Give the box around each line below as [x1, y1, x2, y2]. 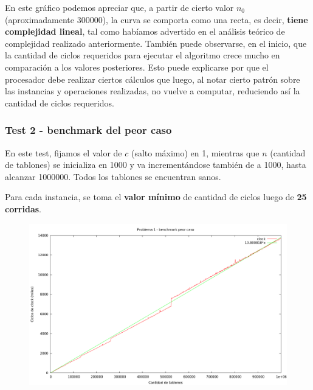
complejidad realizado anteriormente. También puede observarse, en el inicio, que [5, 37, 307, 49]
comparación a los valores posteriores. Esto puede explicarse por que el [5, 60, 269, 73]
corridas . [5, 202, 41, 215]
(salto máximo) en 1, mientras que [131, 146, 260, 159]
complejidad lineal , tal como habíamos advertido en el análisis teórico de [5, 25, 285, 38]
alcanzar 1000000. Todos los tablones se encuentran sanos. [5, 170, 221, 183]
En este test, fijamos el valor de [5, 146, 122, 159]
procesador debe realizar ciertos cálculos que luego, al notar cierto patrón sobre [5, 72, 300, 85]
